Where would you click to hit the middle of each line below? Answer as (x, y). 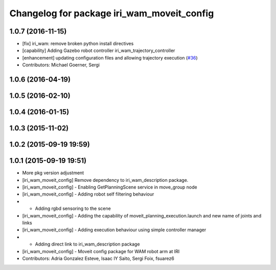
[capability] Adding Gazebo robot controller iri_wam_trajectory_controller (99, 50)
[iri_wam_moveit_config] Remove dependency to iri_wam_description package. (105, 180)
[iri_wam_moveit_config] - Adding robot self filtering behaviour (88, 194)
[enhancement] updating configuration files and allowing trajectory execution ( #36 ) (110, 58)
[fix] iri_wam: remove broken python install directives (78, 44)
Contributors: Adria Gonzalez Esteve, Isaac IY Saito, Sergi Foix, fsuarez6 (98, 258)
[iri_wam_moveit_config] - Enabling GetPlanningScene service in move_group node (110, 187)
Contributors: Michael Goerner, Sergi (61, 65)
